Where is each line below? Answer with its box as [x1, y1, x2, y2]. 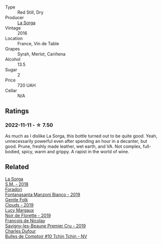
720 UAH [17, 82, 36, 88]
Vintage [5, 25, 21, 31]
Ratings [5, 107, 29, 115]
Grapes [5, 46, 20, 52]
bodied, [5, 148, 21, 154]
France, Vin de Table [17, 41, 59, 46]
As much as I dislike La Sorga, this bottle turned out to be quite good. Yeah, [5, 133, 158, 139]
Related [5, 163, 29, 171]
